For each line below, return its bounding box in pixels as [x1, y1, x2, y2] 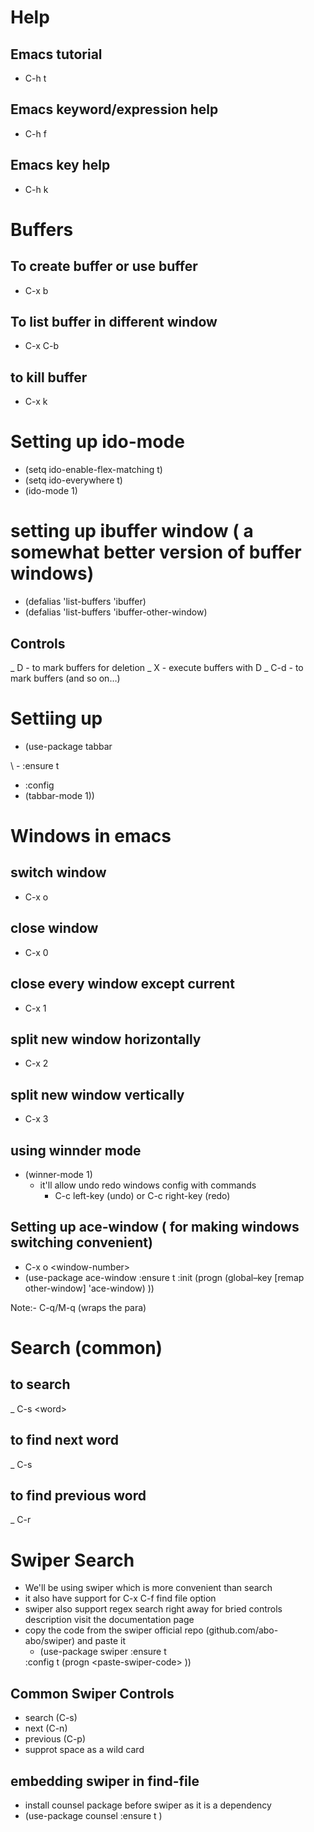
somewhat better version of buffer [10, 541, 302, 564]
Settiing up [10, 707, 103, 730]
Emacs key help [10, 157, 111, 174]
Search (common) [10, 1336, 163, 1359]
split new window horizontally [10, 1031, 202, 1048]
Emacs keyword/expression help [10, 101, 219, 118]
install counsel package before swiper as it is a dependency [24, 1799, 272, 1811]
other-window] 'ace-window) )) [24, 1282, 155, 1294]
